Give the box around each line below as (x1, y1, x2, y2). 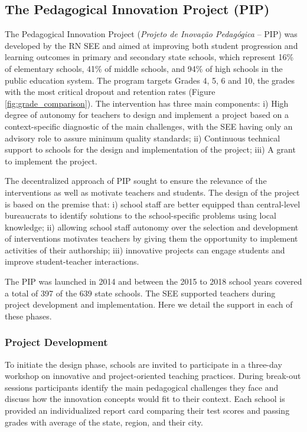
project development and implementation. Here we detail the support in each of (5, 298, 293, 311)
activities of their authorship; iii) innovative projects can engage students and (5, 243, 285, 256)
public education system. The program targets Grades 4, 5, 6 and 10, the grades (5, 74, 295, 86)
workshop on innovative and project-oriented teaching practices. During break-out (5, 370, 301, 382)
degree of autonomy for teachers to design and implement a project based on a (5, 108, 289, 121)
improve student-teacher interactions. (5, 255, 139, 268)
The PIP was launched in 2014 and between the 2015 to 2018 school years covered (5, 275, 302, 288)
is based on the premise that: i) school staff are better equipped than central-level (5, 197, 301, 210)
